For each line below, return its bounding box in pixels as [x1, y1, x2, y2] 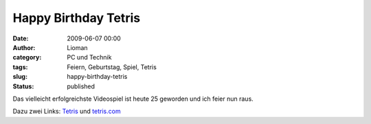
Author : [12, 43, 36, 51]
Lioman [67, 43, 89, 51]
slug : [12, 73, 27, 81]
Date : [12, 34, 29, 42]
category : [12, 53, 42, 62]
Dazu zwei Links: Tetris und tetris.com [12, 107, 121, 116]
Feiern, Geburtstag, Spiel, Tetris [67, 62, 157, 71]
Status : [12, 82, 34, 90]
